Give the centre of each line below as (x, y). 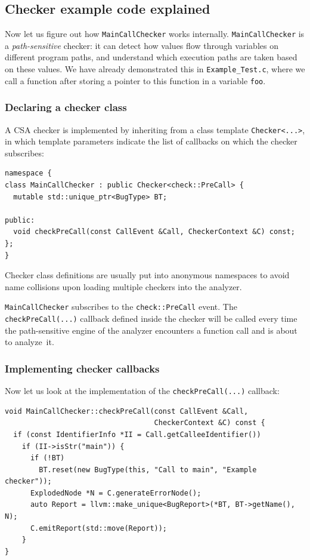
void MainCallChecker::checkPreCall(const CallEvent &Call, (127, 411)
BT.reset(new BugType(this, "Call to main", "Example (148, 470)
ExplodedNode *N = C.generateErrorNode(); (116, 493)
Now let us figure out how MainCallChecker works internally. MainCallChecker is (155, 34)
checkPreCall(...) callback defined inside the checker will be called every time (151, 319)
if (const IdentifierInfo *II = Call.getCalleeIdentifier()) (137, 434)
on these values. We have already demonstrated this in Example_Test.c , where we (155, 69)
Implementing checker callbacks (82, 368)
